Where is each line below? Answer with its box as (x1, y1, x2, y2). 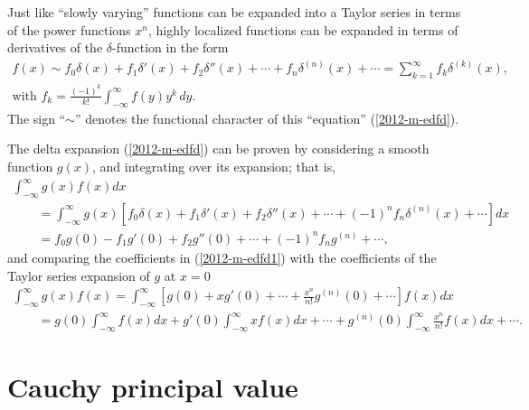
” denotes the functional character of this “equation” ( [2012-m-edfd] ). (75, 108, 459, 127)
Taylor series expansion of (7, 266, 150, 284)
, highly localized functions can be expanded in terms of (147, 20, 458, 39)
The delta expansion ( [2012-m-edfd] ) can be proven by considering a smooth (7, 139, 430, 158)
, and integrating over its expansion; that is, (92, 156, 336, 175)
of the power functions (7, 20, 131, 39)
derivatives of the (7, 38, 103, 57)
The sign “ (7, 108, 66, 127)
